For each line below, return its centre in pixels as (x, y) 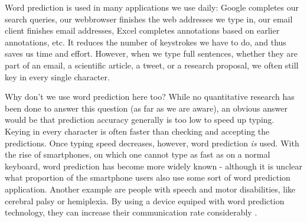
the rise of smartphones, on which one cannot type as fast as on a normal (138, 154)
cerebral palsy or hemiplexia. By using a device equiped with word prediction (145, 200)
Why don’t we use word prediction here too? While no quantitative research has (150, 97)
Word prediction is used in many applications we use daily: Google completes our (152, 7)
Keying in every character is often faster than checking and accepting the (137, 131)
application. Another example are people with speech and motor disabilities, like (150, 189)
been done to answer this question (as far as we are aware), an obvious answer (146, 108)
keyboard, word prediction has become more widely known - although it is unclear (153, 166)
